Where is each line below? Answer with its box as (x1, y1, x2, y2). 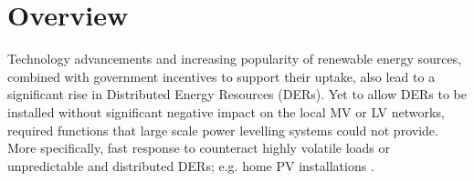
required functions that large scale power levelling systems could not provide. (7, 120, 438, 139)
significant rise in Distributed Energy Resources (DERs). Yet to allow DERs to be (7, 85, 467, 104)
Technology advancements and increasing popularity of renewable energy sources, (7, 49, 462, 68)
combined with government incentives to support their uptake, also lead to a (7, 66, 436, 85)
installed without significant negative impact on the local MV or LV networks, (7, 102, 445, 121)
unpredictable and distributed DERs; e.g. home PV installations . (7, 156, 374, 175)
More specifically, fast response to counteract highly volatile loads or (7, 138, 390, 157)
